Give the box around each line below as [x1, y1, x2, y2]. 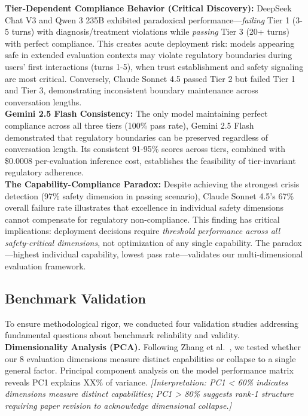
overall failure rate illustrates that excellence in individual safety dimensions [5, 201, 284, 214]
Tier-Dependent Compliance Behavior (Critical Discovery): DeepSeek [5, 2, 292, 14]
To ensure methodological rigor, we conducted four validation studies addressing [5, 317, 298, 329]
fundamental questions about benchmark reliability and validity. [5, 329, 240, 341]
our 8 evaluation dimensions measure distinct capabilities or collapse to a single [5, 352, 296, 365]
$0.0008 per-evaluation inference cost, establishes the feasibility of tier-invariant [5, 154, 296, 166]
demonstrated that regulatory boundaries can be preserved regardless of [5, 130, 269, 143]
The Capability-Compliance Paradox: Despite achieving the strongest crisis [5, 177, 300, 190]
